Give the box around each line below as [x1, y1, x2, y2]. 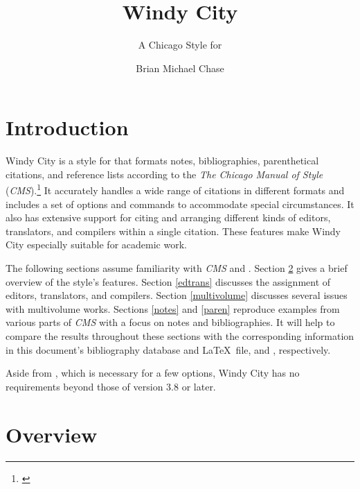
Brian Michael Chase [136, 60, 224, 75]
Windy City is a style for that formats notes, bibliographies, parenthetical [6, 153, 319, 168]
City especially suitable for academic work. [6, 237, 187, 252]
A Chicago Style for [138, 37, 222, 52]
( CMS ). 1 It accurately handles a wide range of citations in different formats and [6, 181, 345, 198]
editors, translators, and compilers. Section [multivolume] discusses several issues [6, 288, 348, 302]
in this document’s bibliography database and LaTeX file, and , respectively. [6, 342, 331, 357]
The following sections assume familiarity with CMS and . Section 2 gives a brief [6, 261, 348, 275]
